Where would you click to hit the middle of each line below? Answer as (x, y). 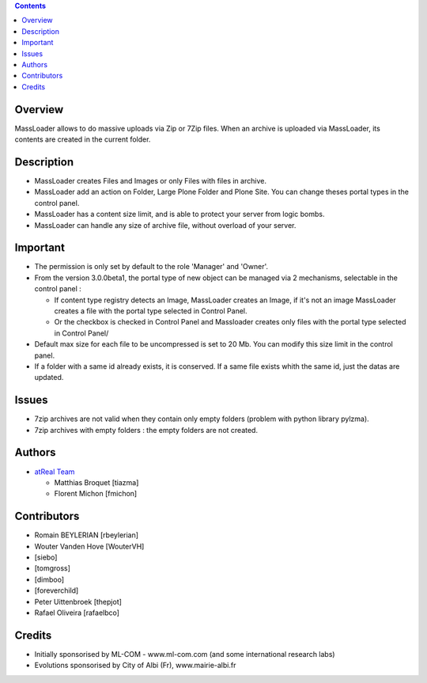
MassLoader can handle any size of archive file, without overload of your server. (165, 225)
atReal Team (55, 472)
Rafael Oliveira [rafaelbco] (77, 613)
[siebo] (46, 557)
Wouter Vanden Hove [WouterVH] (89, 546)
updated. (49, 378)
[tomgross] (53, 568)
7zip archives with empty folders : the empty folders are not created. (146, 430)
